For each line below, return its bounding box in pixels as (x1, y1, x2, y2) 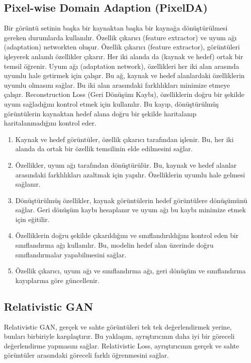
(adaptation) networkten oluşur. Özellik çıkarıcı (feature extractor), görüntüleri (4, 42, 240, 52)
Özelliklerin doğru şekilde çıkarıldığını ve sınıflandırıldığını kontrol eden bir (15, 230, 239, 240)
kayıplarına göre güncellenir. (15, 275, 100, 285)
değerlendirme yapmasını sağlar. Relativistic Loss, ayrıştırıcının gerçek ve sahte (4, 340, 239, 350)
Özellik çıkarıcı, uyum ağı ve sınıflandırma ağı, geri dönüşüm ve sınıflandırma (15, 266, 246, 276)
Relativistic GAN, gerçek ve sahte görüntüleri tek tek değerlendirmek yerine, (4, 321, 232, 331)
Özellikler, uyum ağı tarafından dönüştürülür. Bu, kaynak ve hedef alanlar (15, 159, 237, 170)
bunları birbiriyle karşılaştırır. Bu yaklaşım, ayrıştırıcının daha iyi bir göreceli (4, 331, 235, 341)
